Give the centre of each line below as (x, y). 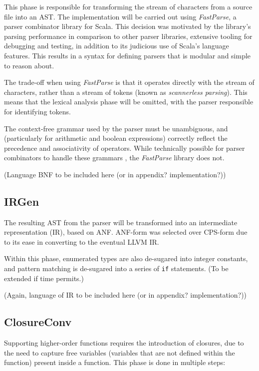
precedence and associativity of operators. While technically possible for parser (125, 148)
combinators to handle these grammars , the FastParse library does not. (114, 158)
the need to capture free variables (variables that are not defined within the (120, 352)
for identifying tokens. (37, 111)
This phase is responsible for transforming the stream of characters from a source (128, 6)
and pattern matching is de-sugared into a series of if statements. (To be (116, 268)
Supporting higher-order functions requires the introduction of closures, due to (124, 343)
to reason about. (29, 65)
